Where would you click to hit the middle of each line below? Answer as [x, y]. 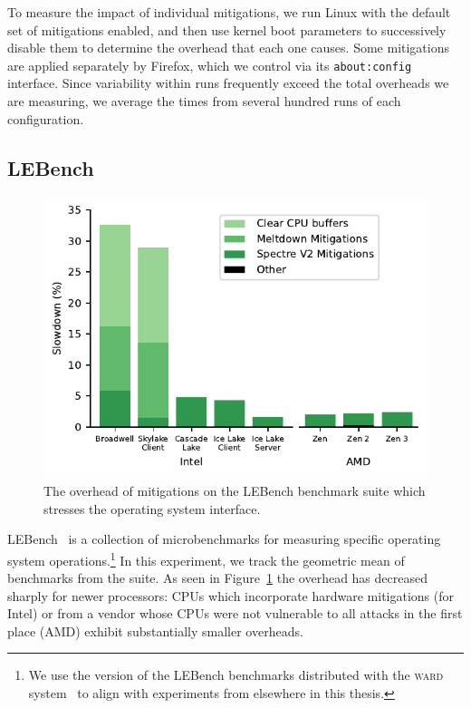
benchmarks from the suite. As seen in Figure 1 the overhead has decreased [217, 578]
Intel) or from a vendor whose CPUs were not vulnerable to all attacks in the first [235, 613]
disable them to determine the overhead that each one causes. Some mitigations [228, 48]
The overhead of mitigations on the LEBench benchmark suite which [235, 491]
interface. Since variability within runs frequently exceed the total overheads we [228, 83]
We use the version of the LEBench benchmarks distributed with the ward [236, 675]
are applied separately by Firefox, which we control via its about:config [210, 65]
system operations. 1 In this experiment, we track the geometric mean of [206, 558]
